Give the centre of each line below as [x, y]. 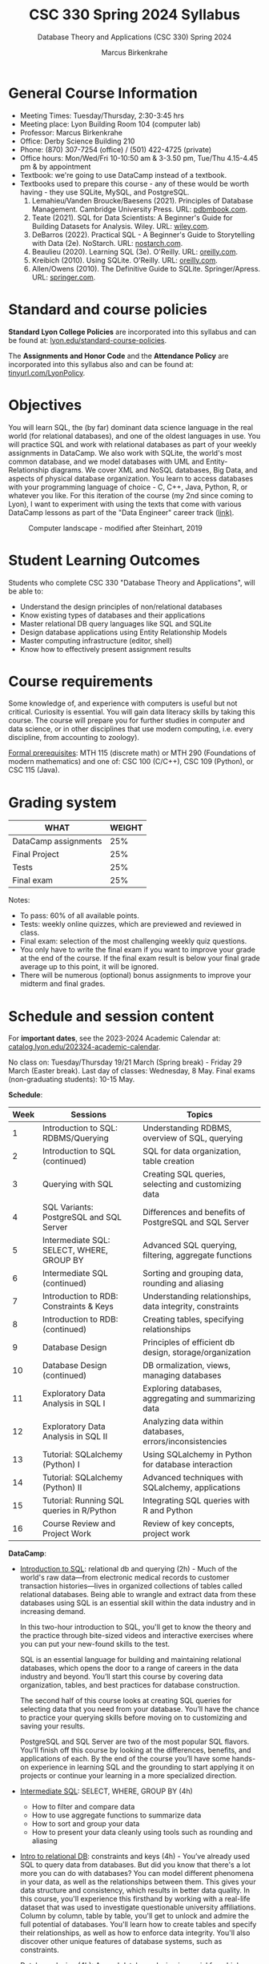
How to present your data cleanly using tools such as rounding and [143, 1833]
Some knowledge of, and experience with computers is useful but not [123, 703]
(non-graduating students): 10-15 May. [72, 1080]
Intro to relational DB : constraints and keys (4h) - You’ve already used [135, 1857]
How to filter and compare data [83, 1807]
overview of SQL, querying [193, 1138]
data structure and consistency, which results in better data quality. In [135, 1890]
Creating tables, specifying [193, 1319]
